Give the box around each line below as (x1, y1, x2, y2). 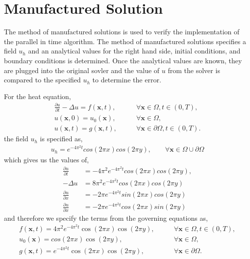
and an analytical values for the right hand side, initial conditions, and (28, 46, 241, 56)
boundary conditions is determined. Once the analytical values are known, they (4, 55, 242, 65)
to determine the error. (92, 75, 161, 85)
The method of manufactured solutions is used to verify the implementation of (4, 26, 240, 37)
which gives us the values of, (4, 155, 89, 165)
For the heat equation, (4, 91, 71, 101)
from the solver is (168, 65, 220, 75)
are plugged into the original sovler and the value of (4, 65, 160, 75)
